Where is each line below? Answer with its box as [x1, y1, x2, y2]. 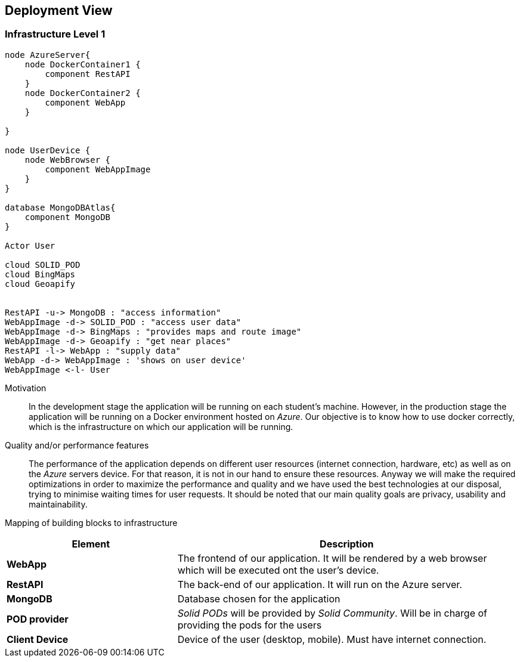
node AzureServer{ [5, 50, 91, 60]
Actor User [5, 240, 55, 250]
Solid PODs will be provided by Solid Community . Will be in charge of [177, 607, 487, 619]
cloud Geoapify [5, 279, 76, 289]
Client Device [7, 633, 69, 645]
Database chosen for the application [177, 592, 341, 605]
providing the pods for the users [177, 618, 322, 631]
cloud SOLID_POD [5, 259, 81, 270]
